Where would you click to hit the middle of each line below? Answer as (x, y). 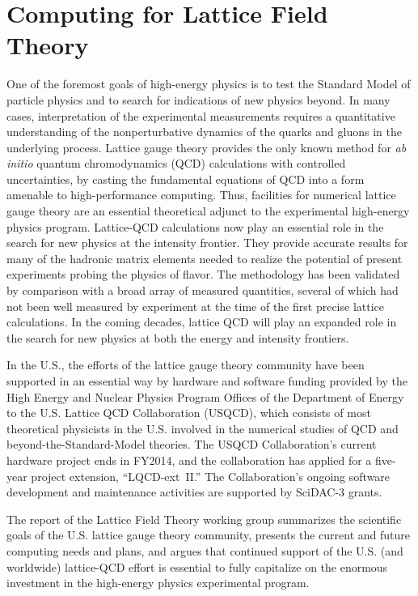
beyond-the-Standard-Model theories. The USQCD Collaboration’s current (192, 444)
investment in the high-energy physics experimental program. (158, 583)
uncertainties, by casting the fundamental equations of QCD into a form (186, 179)
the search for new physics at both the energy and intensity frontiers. (178, 337)
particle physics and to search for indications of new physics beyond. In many (198, 99)
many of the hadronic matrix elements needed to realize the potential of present (205, 258)
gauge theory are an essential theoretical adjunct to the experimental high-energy (208, 211)
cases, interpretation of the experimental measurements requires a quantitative (201, 115)
